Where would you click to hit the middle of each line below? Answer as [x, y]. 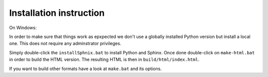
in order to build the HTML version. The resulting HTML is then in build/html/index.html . [104, 60]
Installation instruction [57, 13]
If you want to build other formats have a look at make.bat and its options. [86, 69]
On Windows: [23, 28]
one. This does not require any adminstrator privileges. [65, 43]
